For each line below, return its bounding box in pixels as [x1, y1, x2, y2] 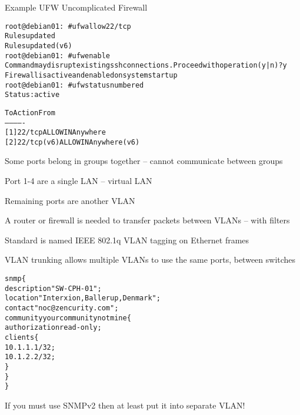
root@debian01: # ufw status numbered [5, 81, 144, 89]
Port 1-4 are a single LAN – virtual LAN [5, 175, 152, 187]
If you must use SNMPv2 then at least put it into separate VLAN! [5, 399, 245, 411]
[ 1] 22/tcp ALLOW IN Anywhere [5, 128, 106, 137]
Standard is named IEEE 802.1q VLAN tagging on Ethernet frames [5, 233, 249, 246]
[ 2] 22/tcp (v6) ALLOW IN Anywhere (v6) [5, 138, 140, 146]
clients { [5, 333, 39, 342]
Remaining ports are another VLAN [5, 194, 135, 206]
